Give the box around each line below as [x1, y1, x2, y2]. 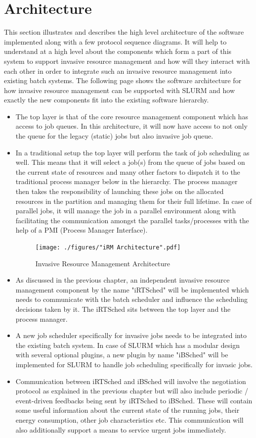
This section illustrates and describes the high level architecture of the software [4, 27, 244, 37]
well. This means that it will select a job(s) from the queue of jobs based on [15, 157, 245, 167]
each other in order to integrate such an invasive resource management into [4, 65, 232, 76]
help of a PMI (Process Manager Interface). [15, 225, 148, 235]
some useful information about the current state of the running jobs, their [15, 405, 240, 415]
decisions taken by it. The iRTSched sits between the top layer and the [15, 304, 231, 314]
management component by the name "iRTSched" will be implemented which [15, 284, 249, 294]
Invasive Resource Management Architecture [35, 258, 171, 268]
